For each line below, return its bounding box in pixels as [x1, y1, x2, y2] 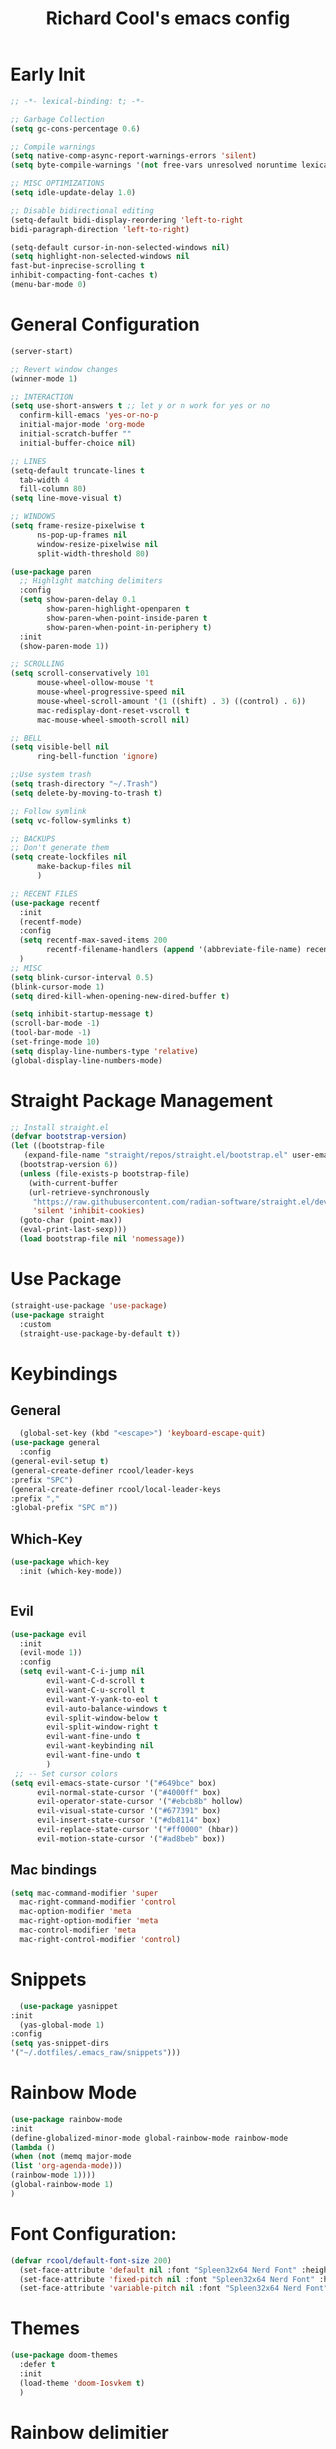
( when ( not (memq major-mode [10, 2152, 132, 2162]
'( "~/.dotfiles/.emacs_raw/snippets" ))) [10, 2048, 182, 2058]
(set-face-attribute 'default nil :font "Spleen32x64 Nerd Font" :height [19, 2265, 333, 2275]
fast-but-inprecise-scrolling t [10, 261, 145, 271]
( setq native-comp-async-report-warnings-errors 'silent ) [10, 151, 257, 161]
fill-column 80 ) [19, 484, 87, 494]
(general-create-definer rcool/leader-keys [10, 1465, 195, 1476]
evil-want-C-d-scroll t [46, 1676, 145, 1686]
